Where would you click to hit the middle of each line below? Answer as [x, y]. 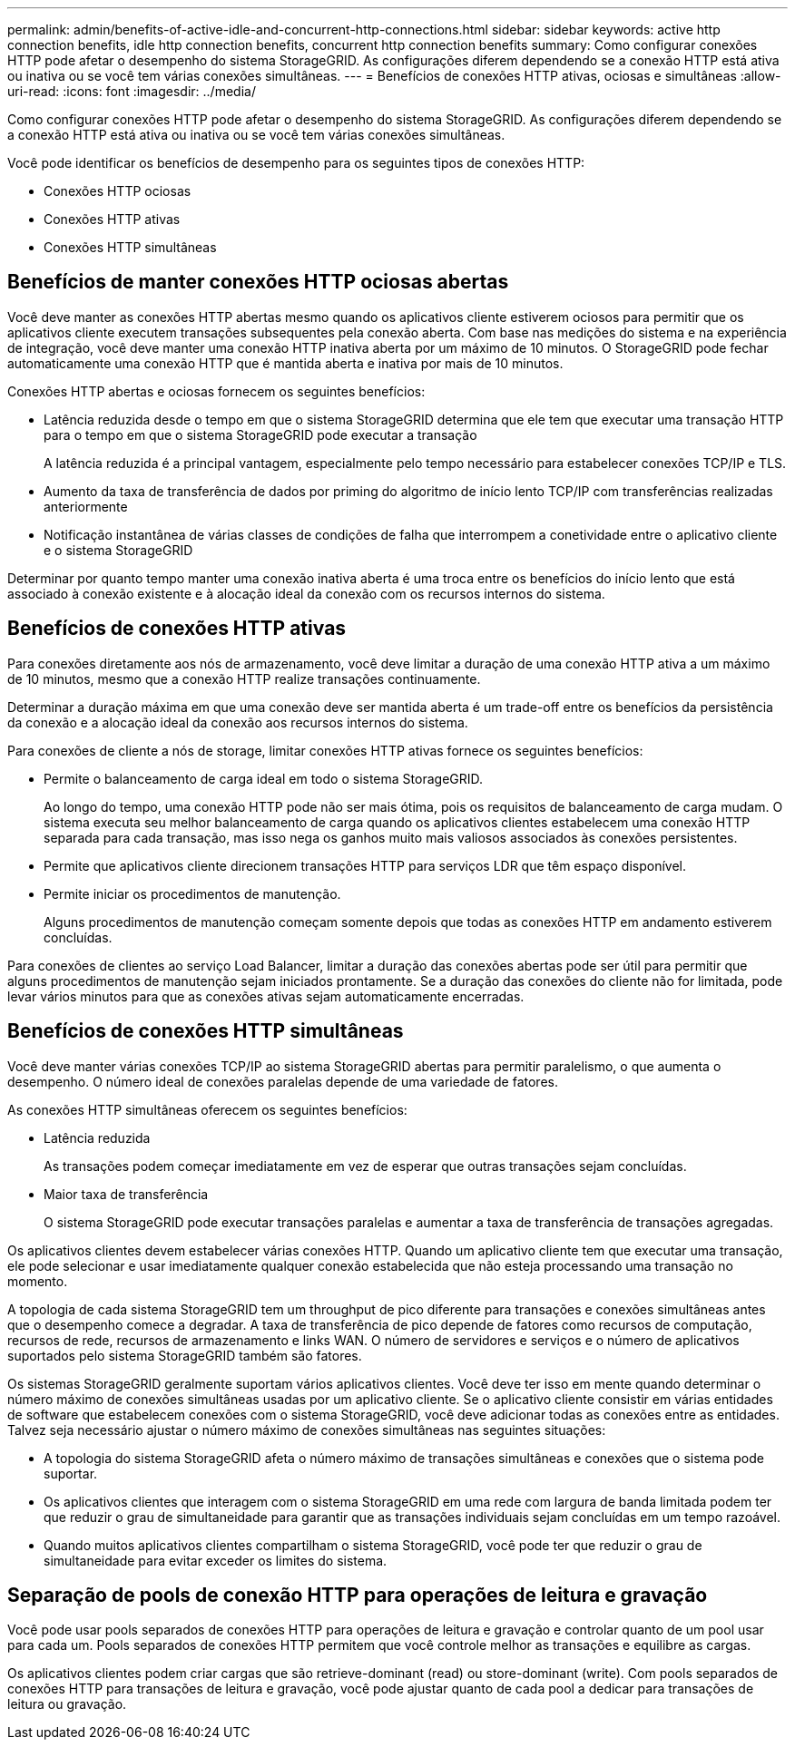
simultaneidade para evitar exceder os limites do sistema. [216, 1560]
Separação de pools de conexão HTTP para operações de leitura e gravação [358, 1595]
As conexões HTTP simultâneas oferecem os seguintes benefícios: [207, 1109]
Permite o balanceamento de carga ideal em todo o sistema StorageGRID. [264, 778]
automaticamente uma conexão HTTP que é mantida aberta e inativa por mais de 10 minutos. [285, 363]
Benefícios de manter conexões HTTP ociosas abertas [258, 282]
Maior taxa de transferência [126, 1194]
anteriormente [86, 506]
